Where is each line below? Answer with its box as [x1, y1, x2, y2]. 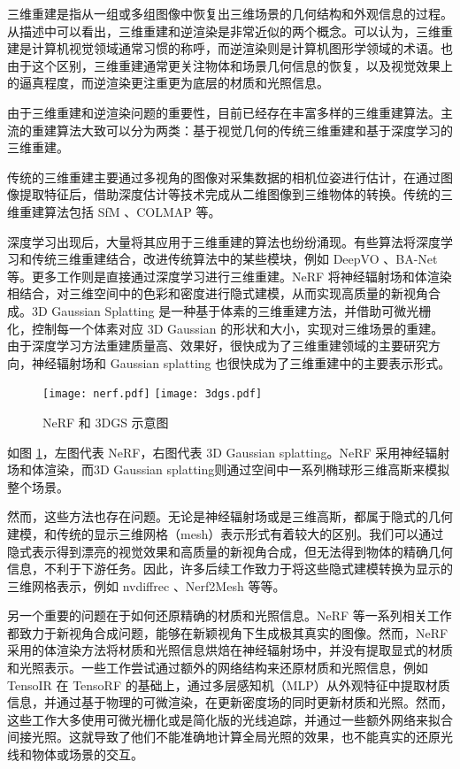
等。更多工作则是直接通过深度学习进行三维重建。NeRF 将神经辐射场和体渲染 [7, 266, 452, 285]
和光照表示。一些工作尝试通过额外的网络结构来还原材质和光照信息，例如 [7, 658, 428, 677]
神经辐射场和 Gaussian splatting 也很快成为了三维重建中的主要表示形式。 [31, 353, 451, 372]
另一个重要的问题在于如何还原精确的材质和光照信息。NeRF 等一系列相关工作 [7, 606, 452, 625]
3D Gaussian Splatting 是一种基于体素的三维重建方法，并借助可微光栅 [31, 301, 432, 319]
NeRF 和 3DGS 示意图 [42, 412, 169, 431]
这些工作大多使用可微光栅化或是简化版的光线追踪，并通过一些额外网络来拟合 [7, 710, 453, 728]
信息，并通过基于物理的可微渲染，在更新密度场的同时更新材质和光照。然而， [7, 693, 453, 711]
